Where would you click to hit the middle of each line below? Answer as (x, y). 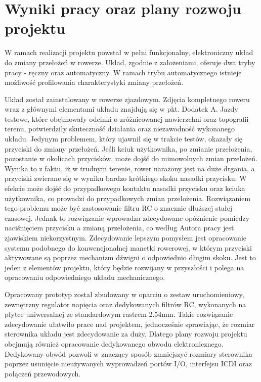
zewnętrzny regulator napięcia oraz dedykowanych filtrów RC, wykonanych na (125, 304)
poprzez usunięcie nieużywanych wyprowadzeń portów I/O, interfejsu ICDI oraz (128, 364)
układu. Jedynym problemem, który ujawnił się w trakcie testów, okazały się (124, 139)
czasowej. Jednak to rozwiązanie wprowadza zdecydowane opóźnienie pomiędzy (127, 218)
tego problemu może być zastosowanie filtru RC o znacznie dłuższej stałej (119, 208)
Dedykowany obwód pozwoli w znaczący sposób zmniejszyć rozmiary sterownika (128, 353)
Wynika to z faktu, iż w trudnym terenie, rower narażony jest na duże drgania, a (130, 168)
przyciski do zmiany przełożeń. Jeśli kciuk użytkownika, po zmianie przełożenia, (128, 148)
